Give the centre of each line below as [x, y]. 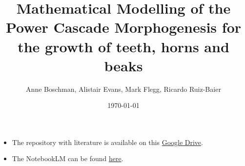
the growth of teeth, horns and [123, 46]
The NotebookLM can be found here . [68, 158]
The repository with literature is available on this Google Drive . [107, 142]
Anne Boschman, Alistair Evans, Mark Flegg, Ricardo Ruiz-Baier [123, 89]
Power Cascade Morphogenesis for [123, 27]
